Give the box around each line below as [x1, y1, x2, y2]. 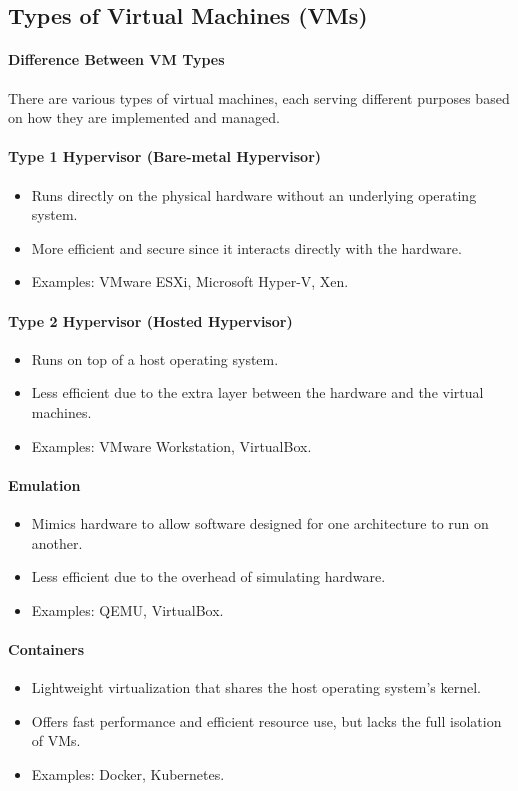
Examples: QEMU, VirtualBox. [31, 599, 224, 620]
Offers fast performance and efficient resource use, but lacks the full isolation [31, 710, 502, 731]
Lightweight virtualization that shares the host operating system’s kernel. [31, 677, 481, 698]
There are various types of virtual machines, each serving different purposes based [8, 87, 510, 108]
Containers [8, 638, 85, 659]
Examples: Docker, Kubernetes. [31, 763, 225, 784]
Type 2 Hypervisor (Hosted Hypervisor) [8, 310, 293, 331]
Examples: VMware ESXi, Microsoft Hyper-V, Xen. [31, 271, 349, 292]
